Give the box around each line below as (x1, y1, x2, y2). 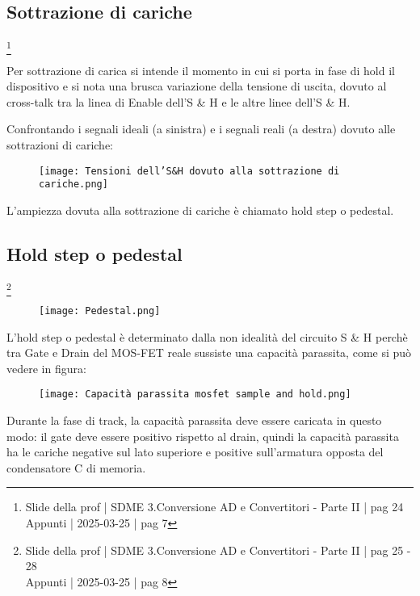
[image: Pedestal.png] (39, 304, 161, 317)
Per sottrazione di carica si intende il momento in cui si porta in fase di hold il (6, 61, 395, 78)
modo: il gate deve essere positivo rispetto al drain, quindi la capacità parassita (6, 427, 399, 444)
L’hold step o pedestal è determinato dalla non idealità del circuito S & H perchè (6, 328, 408, 345)
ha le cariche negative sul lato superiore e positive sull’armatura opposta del (6, 443, 384, 460)
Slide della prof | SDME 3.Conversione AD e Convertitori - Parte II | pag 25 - (25, 541, 411, 558)
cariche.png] (39, 178, 108, 191)
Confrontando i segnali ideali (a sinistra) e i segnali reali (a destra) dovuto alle (6, 120, 396, 137)
